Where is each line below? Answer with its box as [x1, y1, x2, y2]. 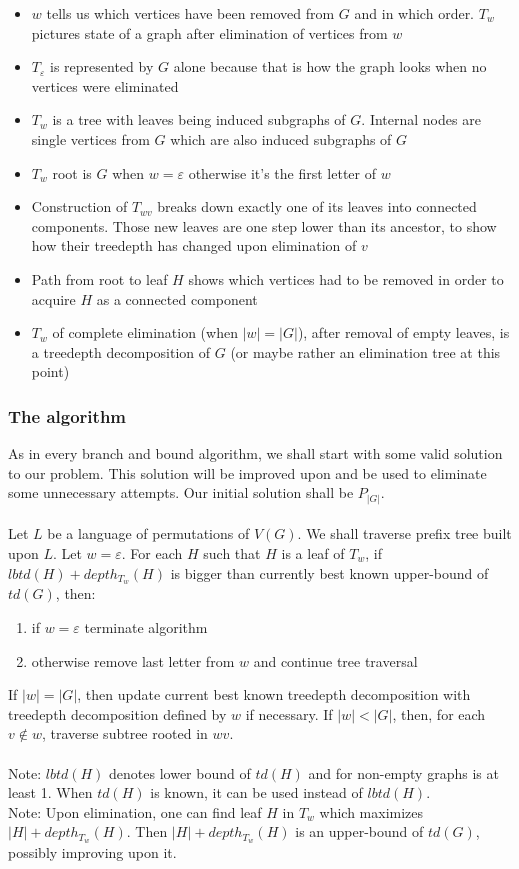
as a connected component [96, 288, 258, 309]
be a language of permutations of [47, 523, 250, 544]
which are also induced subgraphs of [170, 128, 392, 149]
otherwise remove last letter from [31, 650, 235, 671]
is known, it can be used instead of [150, 782, 363, 803]
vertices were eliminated [31, 75, 179, 96]
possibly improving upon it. [8, 842, 177, 863]
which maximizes [319, 801, 424, 822]
